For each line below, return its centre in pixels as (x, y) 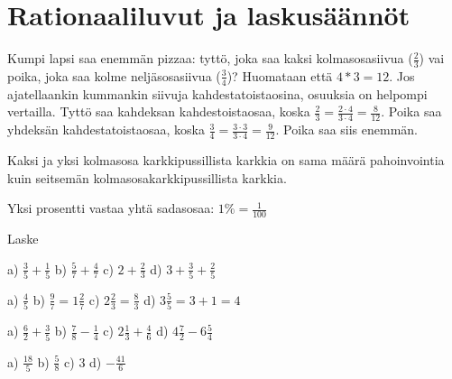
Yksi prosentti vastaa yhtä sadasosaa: (111, 208)
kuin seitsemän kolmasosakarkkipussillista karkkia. (147, 177)
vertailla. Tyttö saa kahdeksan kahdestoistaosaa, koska (159, 111)
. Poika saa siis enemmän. (346, 129)
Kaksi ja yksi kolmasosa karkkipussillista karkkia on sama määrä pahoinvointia (226, 160)
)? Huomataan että (280, 75)
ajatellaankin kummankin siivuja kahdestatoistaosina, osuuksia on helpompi (217, 93)
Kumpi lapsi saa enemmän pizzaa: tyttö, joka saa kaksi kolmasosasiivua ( (210, 58)
